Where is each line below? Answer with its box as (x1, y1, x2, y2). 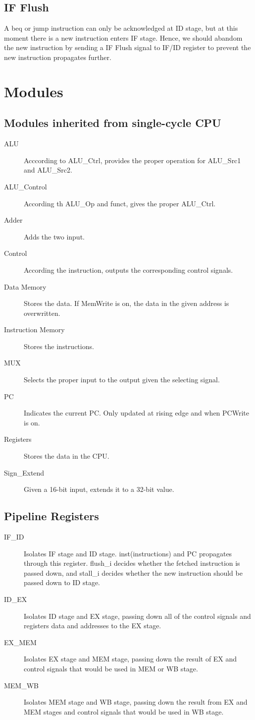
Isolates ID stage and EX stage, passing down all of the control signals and (24, 610, 251, 621)
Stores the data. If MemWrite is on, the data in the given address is (24, 298, 229, 308)
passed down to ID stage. (24, 577, 101, 588)
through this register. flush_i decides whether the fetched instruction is (24, 558, 240, 568)
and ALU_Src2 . (24, 165, 72, 175)
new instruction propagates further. (4, 52, 111, 62)
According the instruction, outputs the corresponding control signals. (24, 264, 233, 275)
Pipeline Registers (4, 508, 99, 524)
